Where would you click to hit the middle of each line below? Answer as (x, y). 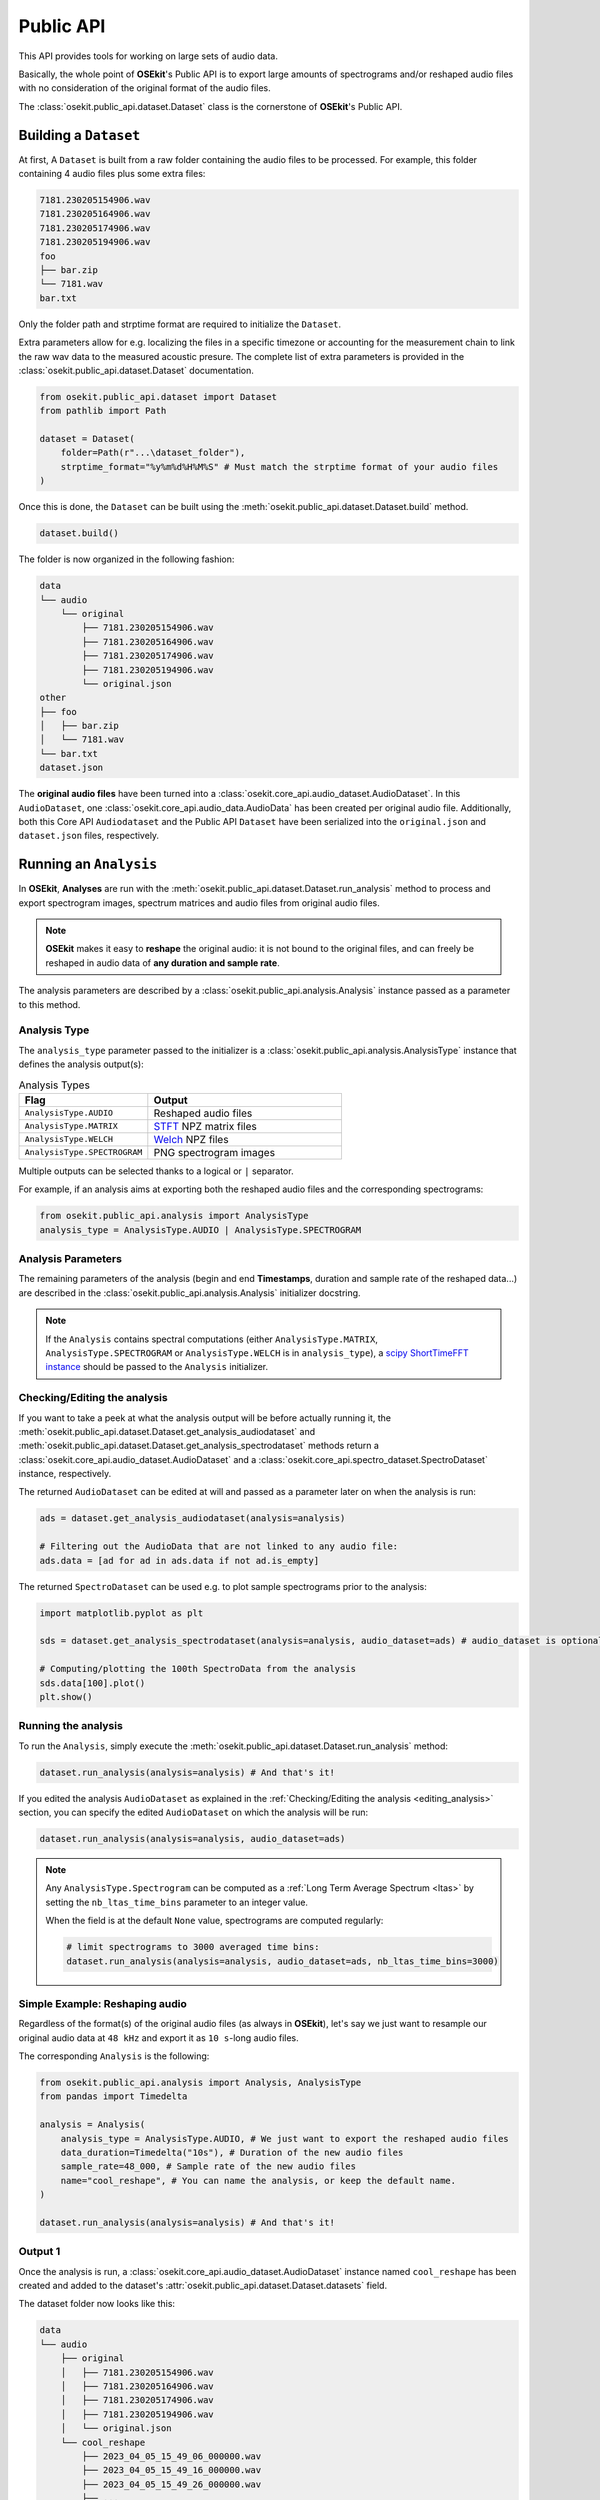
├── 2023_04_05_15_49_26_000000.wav (171, 2484)
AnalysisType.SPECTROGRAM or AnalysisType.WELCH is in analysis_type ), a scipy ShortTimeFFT (257, 1353)
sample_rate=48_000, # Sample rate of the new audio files (208, 2166)
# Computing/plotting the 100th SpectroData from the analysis (198, 1669)
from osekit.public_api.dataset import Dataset (158, 396)
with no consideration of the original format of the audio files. (144, 88)
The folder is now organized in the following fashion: (126, 559)
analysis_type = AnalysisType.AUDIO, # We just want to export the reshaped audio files (284, 2138)
